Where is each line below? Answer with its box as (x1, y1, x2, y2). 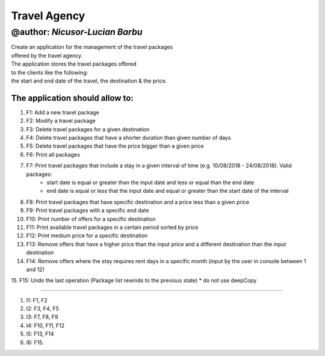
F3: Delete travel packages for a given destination (26, 125, 150, 133)
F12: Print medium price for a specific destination (26, 232, 148, 239)
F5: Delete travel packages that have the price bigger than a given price (26, 142, 204, 150)
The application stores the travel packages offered (11, 60, 137, 67)
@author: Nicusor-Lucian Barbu (11, 27, 143, 37)
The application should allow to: (11, 93, 134, 103)
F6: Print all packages (26, 151, 81, 158)
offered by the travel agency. (11, 52, 83, 59)
